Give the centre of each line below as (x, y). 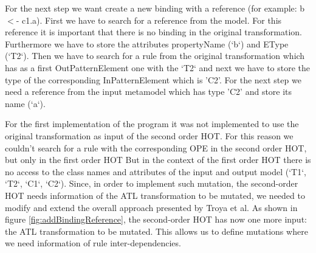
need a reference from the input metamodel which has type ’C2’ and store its (149, 92)
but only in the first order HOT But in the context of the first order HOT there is (158, 160)
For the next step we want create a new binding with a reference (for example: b (155, 8)
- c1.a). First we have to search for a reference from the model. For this (149, 20)
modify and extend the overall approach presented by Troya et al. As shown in (151, 207)
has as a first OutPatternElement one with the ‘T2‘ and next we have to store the (158, 67)
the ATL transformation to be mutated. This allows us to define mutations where (156, 231)
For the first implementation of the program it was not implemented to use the (152, 124)
